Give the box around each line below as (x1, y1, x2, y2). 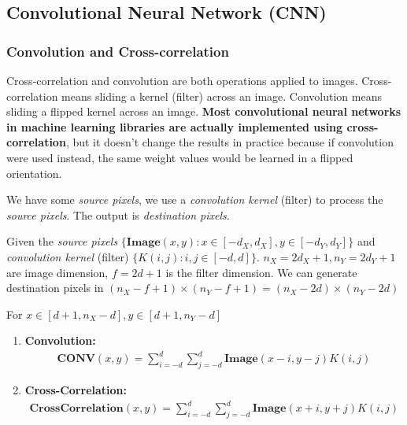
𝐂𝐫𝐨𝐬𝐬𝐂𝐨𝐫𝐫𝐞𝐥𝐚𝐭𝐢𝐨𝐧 (29, 403, 124, 415)
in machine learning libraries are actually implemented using (6, 118, 343, 135)
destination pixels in (6, 279, 104, 296)
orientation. (6, 164, 62, 181)
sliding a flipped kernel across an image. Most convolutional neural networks (6, 103, 401, 120)
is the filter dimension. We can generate (165, 264, 357, 280)
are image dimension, (6, 264, 109, 280)
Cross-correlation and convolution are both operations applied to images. (6, 72, 358, 88)
